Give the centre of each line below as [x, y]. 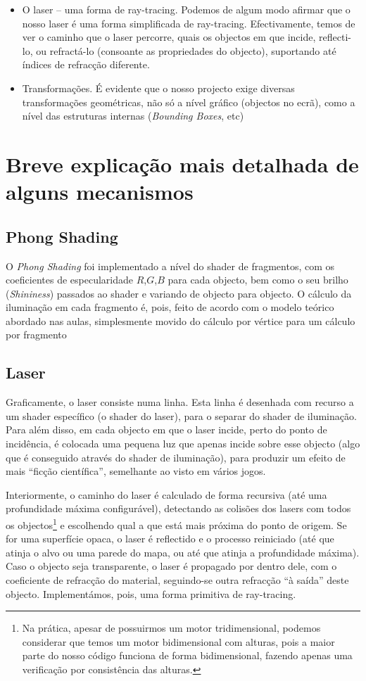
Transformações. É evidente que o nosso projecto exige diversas [158, 88]
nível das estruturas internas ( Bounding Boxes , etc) [133, 116]
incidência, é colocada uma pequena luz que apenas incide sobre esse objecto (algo [183, 444]
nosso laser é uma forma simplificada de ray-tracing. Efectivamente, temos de [189, 23]
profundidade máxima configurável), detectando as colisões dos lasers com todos [178, 508]
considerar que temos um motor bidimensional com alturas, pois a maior [178, 641]
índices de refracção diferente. [86, 64]
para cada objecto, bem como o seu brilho [258, 280]
